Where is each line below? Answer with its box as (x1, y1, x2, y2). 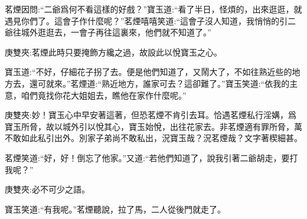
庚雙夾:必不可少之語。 (5, 183, 90, 195)
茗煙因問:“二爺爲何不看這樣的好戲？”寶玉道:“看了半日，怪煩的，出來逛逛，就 (5, 3, 302, 15)
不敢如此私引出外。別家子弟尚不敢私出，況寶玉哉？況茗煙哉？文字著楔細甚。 (5, 132, 302, 144)
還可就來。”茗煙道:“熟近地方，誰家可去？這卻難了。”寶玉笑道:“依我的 (29, 77, 290, 89)
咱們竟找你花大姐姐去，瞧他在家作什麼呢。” (21, 89, 187, 101)
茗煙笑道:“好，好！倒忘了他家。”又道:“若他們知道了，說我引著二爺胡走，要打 (5, 151, 298, 164)
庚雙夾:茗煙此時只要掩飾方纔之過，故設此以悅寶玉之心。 (5, 45, 222, 58)
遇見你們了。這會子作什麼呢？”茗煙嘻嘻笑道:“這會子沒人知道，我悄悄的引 (5, 14, 288, 27)
